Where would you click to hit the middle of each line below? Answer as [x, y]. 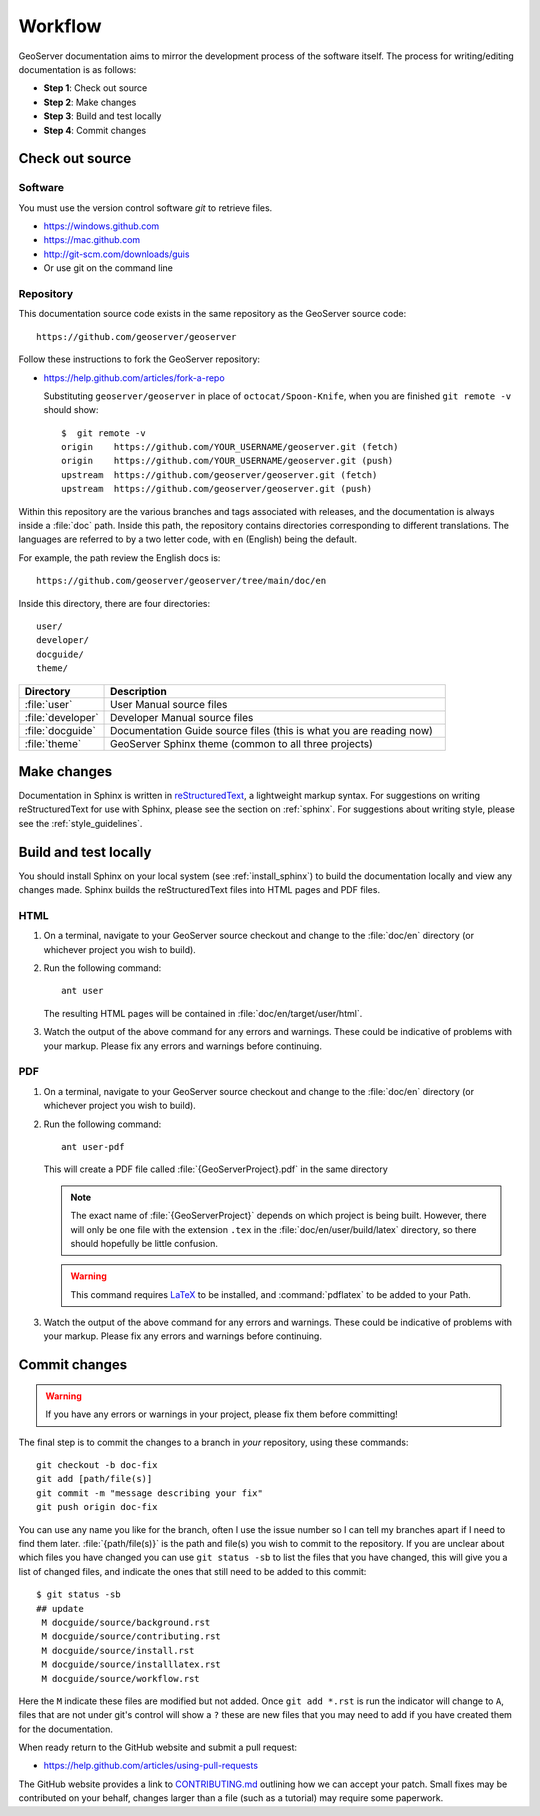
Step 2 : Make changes [90, 102]
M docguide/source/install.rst [118, 1650]
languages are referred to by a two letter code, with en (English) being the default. [187, 539]
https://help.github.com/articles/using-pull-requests [151, 1766]
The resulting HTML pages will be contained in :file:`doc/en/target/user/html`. [203, 1013]
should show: [71, 410]
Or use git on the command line [108, 268]
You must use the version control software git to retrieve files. [145, 207]
